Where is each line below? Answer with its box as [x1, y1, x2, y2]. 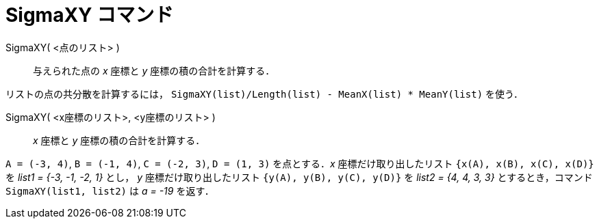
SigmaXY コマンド [5, 3, 174, 27]
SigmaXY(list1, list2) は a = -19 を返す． [5, 184, 214, 197]
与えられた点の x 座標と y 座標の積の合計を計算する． [33, 64, 275, 76]
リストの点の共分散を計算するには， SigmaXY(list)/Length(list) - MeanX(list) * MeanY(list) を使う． [5, 87, 523, 100]
